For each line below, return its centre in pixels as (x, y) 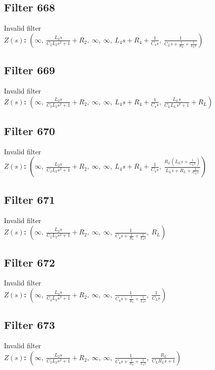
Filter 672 (30, 262)
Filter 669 (30, 70)
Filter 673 (30, 325)
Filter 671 (30, 199)
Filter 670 (30, 130)
